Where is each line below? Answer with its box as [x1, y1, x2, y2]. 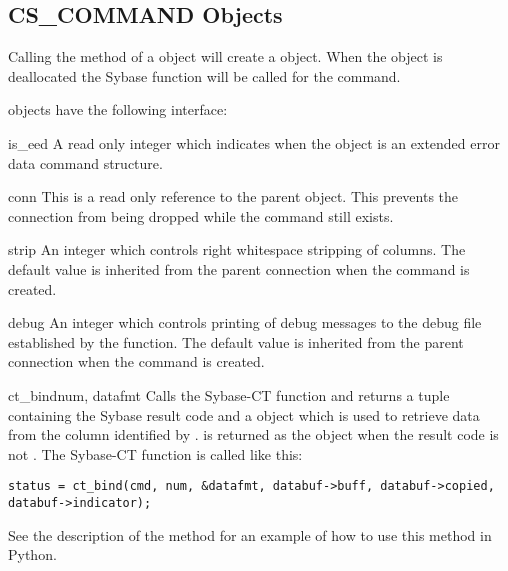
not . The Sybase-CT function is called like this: [8, 443, 303, 464]
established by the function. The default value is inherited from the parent [8, 331, 464, 352]
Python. [8, 544, 57, 565]
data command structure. [8, 152, 163, 173]
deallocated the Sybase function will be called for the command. [8, 65, 401, 86]
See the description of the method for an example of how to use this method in [8, 524, 492, 545]
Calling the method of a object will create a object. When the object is [8, 46, 443, 67]
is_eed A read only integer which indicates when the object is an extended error [8, 132, 500, 153]
